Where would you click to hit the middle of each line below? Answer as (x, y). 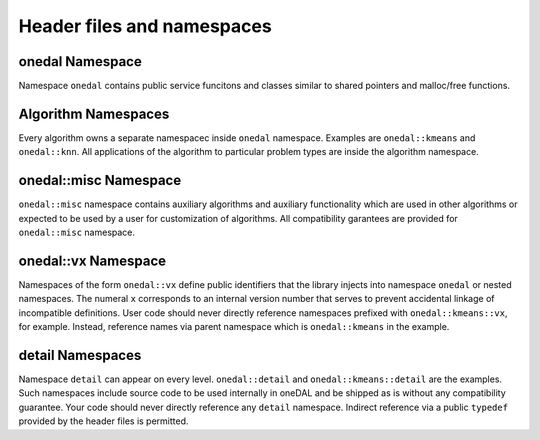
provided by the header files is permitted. (103, 421)
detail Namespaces (80, 355)
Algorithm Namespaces (94, 113)
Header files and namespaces (145, 26)
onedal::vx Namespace (92, 260)
